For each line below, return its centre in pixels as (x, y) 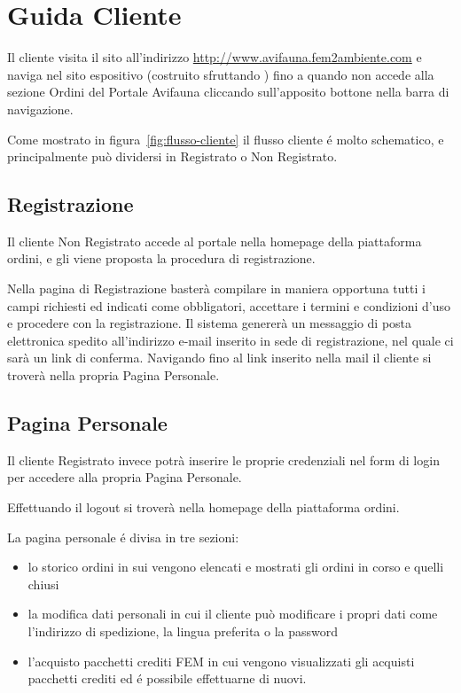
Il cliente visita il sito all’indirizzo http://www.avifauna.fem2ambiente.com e (215, 57)
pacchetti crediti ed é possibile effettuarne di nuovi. (167, 678)
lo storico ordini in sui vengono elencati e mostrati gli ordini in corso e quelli (236, 567)
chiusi (43, 584)
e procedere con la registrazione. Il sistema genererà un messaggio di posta (210, 323)
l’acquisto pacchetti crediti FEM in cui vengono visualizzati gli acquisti (221, 661)
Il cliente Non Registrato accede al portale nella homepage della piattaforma (215, 241)
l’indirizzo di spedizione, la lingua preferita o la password (183, 631)
